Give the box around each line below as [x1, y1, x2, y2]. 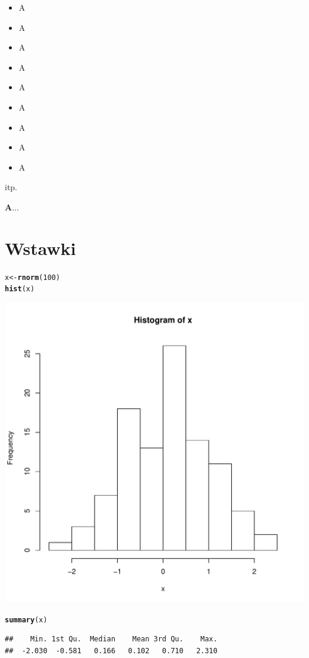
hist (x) [5, 285, 35, 294]
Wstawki [5, 235, 76, 260]
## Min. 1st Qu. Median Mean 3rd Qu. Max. [5, 635, 217, 644]
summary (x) [5, 615, 48, 624]
